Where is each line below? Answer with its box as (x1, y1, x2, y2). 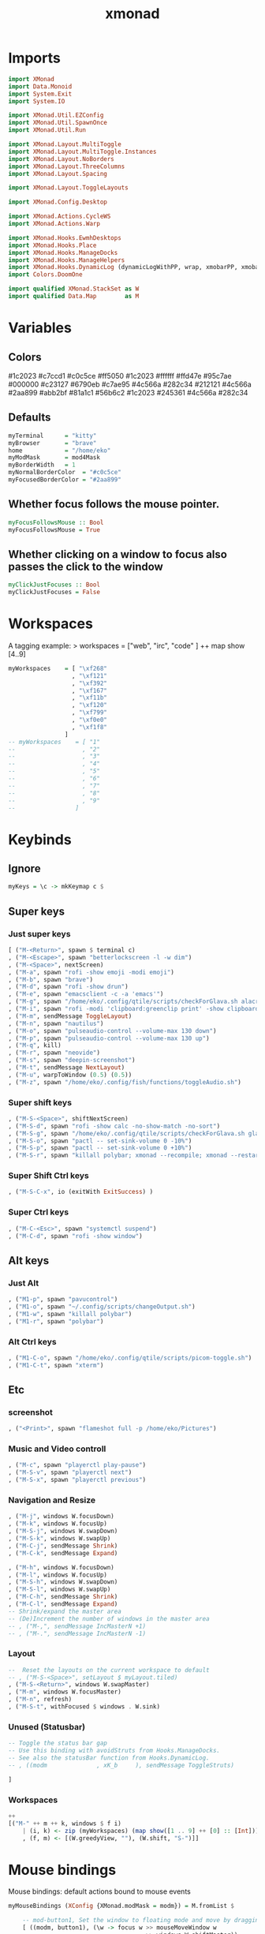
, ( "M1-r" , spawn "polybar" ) (8, 1317, 104, 1326)
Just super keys (8, 928, 71, 939)
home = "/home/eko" (8, 447, 111, 455)
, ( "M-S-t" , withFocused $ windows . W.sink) (8, 1703, 160, 1711)
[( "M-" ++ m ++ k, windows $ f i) (8, 1820, 122, 1827)
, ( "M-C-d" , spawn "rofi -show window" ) (8, 1232, 144, 1240)
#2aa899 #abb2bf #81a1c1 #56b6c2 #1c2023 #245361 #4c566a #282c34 (8, 387, 248, 397)
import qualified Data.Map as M (8, 293, 140, 301)
